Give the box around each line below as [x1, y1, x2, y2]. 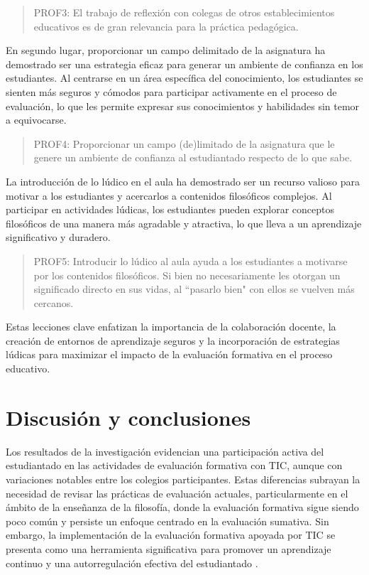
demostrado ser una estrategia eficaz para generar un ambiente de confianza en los [6, 56, 363, 71]
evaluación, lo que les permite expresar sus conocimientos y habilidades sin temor [6, 98, 360, 113]
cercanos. [33, 295, 74, 310]
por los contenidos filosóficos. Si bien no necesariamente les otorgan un [33, 267, 341, 282]
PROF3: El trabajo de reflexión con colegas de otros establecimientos [33, 5, 335, 19]
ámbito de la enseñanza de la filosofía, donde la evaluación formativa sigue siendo [6, 500, 359, 515]
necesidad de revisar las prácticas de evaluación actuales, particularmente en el [6, 485, 348, 500]
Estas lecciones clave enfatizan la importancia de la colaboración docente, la [6, 319, 336, 334]
